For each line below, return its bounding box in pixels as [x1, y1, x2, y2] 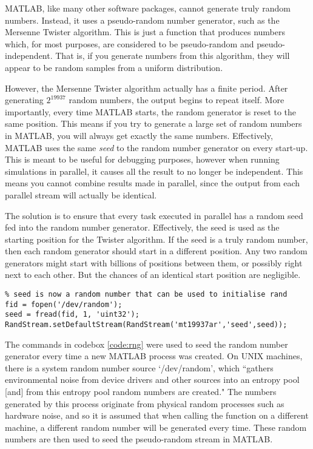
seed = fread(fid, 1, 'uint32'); [5, 310, 140, 319]
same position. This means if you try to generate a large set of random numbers [5, 117, 302, 130]
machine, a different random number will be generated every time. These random [5, 420, 307, 433]
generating [5, 93, 44, 106]
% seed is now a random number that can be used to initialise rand [5, 290, 288, 299]
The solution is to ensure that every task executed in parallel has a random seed [5, 209, 303, 221]
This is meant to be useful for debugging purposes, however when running [5, 153, 280, 166]
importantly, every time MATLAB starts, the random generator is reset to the [5, 105, 297, 118]
